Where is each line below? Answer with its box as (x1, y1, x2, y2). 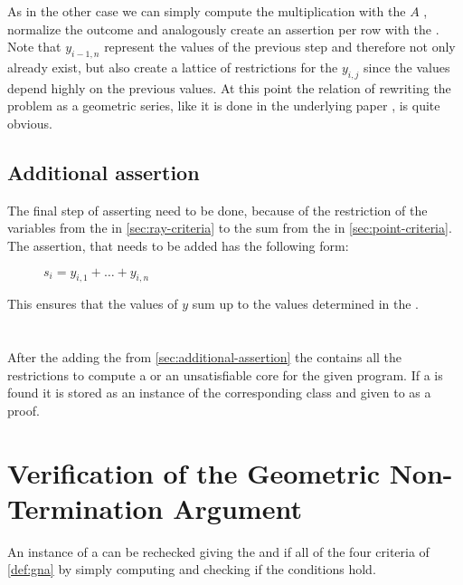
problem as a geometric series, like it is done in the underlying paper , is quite (7, 96, 440, 115)
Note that (7, 37, 61, 56)
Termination (7, 489, 164, 526)
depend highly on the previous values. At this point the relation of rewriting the (7, 78, 451, 97)
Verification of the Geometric (7, 454, 380, 491)
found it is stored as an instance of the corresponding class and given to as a (7, 383, 431, 402)
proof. (7, 400, 40, 419)
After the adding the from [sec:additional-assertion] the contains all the (7, 348, 402, 367)
